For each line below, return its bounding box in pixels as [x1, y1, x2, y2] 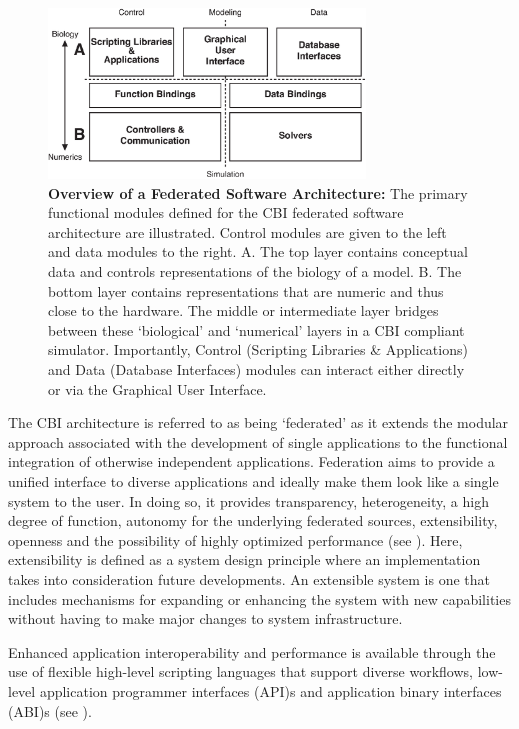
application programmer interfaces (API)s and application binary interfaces [39, 680, 502, 701]
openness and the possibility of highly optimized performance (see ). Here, [8, 529, 463, 550]
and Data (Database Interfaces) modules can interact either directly [48, 359, 465, 380]
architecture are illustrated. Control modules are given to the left [48, 221, 447, 242]
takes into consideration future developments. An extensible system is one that [8, 568, 491, 589]
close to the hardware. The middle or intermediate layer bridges [48, 300, 439, 321]
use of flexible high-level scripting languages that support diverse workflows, [8, 661, 473, 682]
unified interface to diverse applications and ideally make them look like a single [8, 471, 499, 492]
